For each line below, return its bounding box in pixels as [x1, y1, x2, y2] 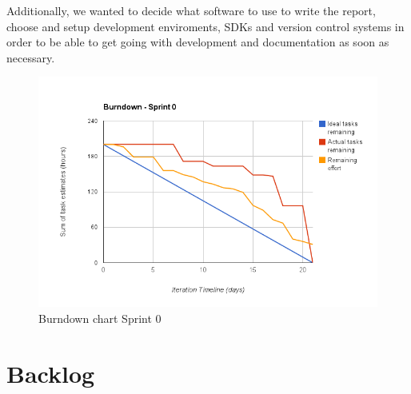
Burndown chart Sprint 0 [38, 309, 162, 326]
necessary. [6, 49, 55, 66]
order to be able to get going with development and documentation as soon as [6, 34, 389, 50]
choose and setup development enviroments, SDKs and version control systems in [6, 18, 405, 34]
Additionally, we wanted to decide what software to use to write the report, [6, 2, 376, 18]
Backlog [6, 356, 95, 389]
